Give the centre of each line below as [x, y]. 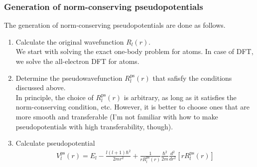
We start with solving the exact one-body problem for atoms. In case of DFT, [134, 51]
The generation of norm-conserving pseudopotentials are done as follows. [115, 25]
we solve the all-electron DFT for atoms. [77, 61]
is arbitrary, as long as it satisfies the [180, 97]
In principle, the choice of [55, 97]
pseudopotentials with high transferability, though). [94, 126]
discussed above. [41, 87]
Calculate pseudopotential [55, 143]
